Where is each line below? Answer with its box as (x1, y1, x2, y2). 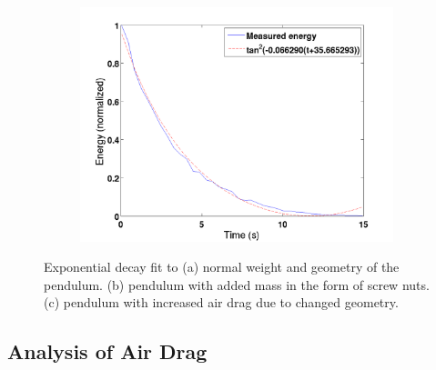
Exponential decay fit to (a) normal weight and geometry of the (44, 257, 400, 276)
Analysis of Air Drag (7, 337, 208, 365)
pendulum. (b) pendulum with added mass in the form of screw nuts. (44, 275, 430, 294)
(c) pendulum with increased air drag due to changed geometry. (44, 293, 399, 312)
